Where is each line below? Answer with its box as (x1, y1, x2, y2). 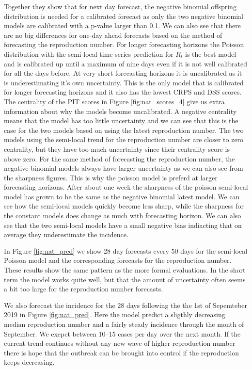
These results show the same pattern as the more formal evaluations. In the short (4, 265, 246, 275)
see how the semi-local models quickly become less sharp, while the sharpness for (4, 201, 244, 211)
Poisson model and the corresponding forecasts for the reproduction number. (4, 255, 232, 265)
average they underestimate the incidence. (4, 229, 128, 240)
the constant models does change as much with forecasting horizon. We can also (4, 210, 241, 221)
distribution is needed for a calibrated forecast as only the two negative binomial (4, 11, 243, 21)
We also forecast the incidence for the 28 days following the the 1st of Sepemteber (4, 300, 248, 310)
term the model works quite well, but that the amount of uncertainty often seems (4, 274, 246, 284)
